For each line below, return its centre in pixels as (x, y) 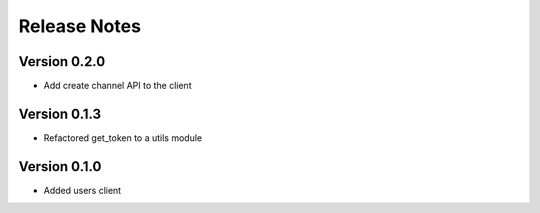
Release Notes (80, 26)
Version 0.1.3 (60, 113)
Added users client (82, 190)
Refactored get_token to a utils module (123, 137)
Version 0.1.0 (60, 166)
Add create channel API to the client (117, 86)
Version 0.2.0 (62, 61)
